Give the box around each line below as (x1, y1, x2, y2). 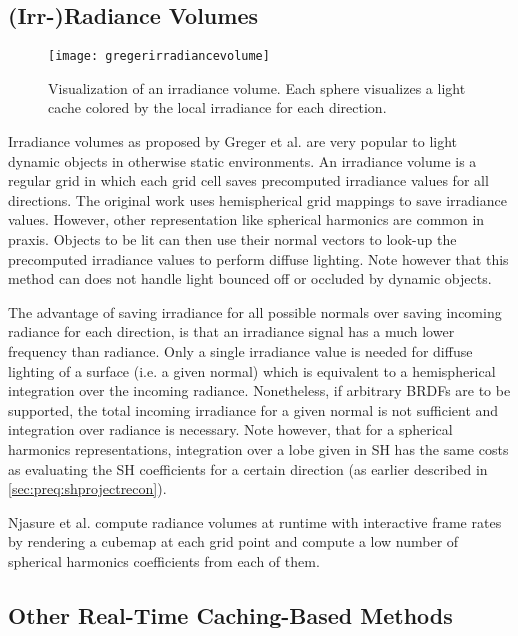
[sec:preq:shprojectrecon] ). (8, 478, 167, 499)
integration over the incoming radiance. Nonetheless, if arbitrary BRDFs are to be (8, 380, 511, 401)
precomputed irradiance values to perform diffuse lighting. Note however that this (8, 248, 509, 269)
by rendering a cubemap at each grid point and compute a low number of (8, 531, 459, 552)
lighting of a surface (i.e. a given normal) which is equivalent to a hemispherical (8, 360, 496, 381)
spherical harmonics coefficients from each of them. (8, 550, 320, 571)
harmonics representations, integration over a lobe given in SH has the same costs (8, 438, 509, 459)
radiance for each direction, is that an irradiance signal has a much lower (8, 321, 455, 342)
